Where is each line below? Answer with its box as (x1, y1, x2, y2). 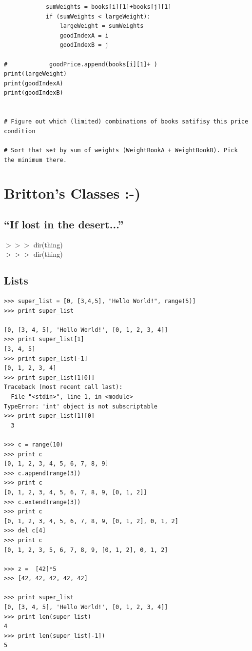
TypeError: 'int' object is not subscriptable (4, 403, 157, 410)
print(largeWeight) (4, 70, 67, 78)
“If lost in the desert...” (4, 216, 124, 231)
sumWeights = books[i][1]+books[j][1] (45, 3, 172, 10)
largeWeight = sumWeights (59, 22, 144, 30)
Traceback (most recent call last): (4, 384, 123, 391)
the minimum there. (4, 156, 67, 163)
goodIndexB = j (59, 41, 109, 49)
